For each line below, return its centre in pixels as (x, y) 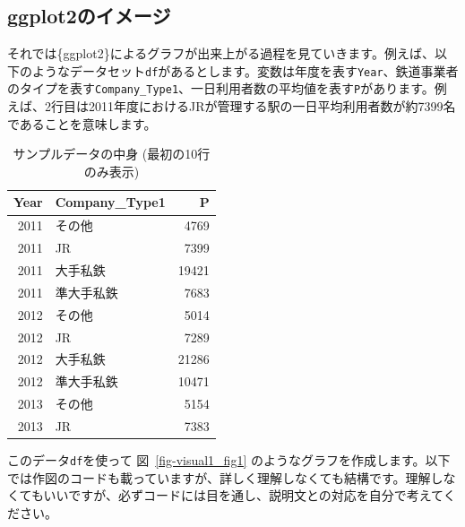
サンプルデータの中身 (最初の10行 (112, 154)
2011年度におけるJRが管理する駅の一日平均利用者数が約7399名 (272, 106)
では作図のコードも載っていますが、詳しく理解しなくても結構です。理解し (225, 477)
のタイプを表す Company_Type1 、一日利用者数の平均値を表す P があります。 (221, 88)
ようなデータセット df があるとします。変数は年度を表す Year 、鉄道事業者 (245, 70)
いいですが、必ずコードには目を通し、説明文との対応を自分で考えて (243, 495)
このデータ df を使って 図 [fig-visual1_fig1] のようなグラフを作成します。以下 (229, 460)
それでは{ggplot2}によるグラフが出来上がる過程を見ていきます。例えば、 (221, 53)
